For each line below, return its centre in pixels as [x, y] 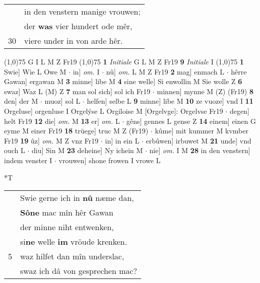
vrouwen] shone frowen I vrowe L [110, 160]
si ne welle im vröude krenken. [74, 242]
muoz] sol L [62, 101]
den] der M [21, 101]
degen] [239, 111]
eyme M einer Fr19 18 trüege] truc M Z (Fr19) [76, 131]
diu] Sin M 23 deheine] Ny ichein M [87, 150]
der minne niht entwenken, [67, 227]
